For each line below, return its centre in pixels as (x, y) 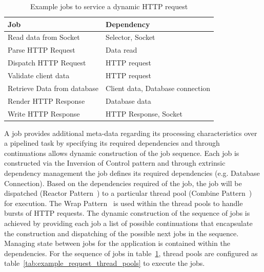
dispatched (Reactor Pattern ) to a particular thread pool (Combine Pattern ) (128, 193)
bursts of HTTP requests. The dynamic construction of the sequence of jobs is (127, 213)
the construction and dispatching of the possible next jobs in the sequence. (121, 233)
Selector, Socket (130, 37)
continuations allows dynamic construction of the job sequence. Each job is (122, 153)
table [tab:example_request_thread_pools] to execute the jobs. (105, 263)
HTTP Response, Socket (144, 113)
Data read (121, 50)
